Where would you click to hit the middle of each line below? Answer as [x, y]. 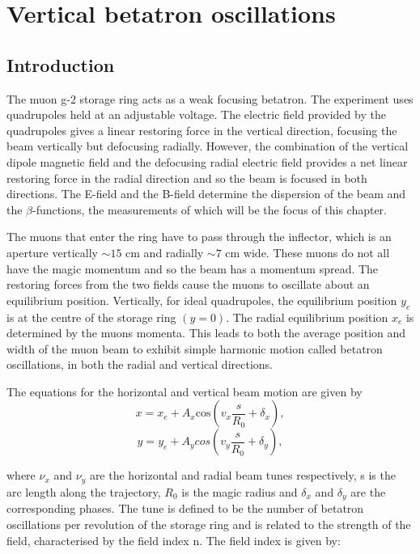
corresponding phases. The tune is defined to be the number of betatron [185, 508]
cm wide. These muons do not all [308, 252]
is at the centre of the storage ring [91, 317]
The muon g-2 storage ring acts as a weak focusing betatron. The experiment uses [210, 98]
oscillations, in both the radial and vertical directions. [140, 364]
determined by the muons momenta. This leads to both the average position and [206, 333]
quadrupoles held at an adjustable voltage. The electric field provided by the [196, 114]
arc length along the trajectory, [84, 491]
